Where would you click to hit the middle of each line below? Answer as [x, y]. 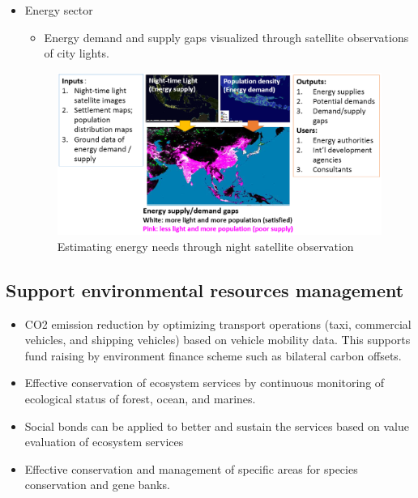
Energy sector [59, 10]
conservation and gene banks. [97, 485]
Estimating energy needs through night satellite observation [205, 246]
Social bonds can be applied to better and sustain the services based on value [217, 426]
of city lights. [77, 53]
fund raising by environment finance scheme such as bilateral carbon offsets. [213, 355]
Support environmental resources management [205, 289]
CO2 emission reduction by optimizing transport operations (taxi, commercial [218, 323]
